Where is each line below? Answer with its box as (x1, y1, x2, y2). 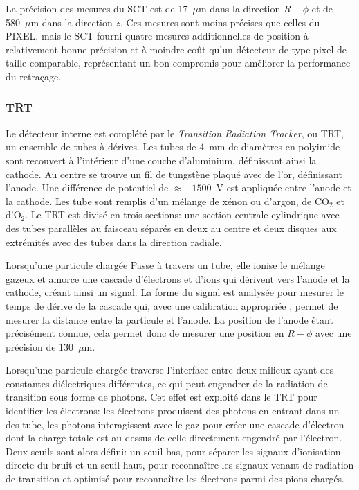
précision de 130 (6, 339, 74, 353)
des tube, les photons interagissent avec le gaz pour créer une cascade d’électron (6, 417, 344, 431)
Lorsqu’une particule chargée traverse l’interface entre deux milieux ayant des (6, 362, 334, 377)
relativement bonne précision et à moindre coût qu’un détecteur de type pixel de (6, 42, 347, 56)
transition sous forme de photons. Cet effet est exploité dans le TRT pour (6, 390, 317, 404)
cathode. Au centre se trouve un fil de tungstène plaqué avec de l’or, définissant (6, 166, 342, 181)
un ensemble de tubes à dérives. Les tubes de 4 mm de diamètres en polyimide (6, 139, 340, 154)
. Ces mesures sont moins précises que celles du (120, 15, 320, 29)
